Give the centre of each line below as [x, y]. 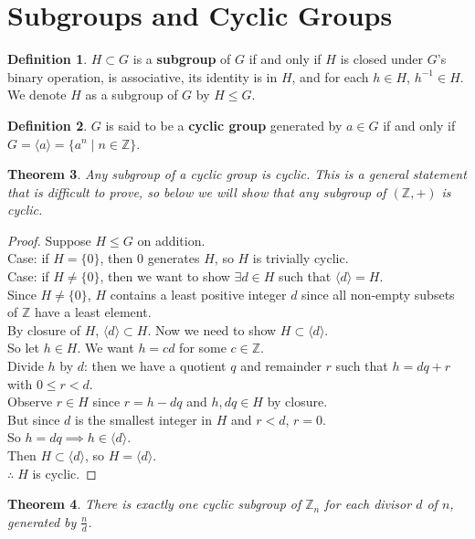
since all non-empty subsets [378, 294]
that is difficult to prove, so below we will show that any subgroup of [197, 191]
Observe [30, 402]
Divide [26, 366]
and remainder [281, 366]
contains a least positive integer [198, 294]
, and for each [330, 76]
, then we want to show [165, 276]
